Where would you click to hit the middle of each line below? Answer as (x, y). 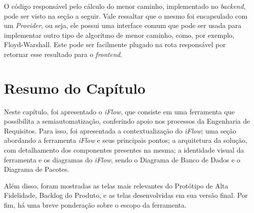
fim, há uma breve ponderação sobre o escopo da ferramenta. (95, 205)
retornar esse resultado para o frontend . (63, 54)
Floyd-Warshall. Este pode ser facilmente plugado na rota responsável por (115, 44)
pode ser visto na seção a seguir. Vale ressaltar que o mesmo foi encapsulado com (126, 15)
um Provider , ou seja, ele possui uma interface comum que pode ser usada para (123, 25)
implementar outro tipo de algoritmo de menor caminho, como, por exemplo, (119, 35)
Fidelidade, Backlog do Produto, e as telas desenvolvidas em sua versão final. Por (126, 195)
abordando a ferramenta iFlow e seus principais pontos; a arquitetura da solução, (126, 140)
